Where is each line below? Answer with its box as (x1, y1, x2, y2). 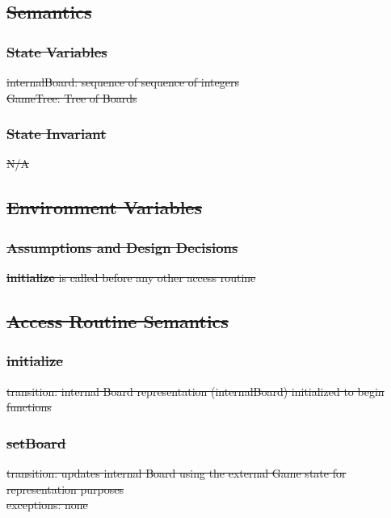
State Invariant (6, 124, 107, 144)
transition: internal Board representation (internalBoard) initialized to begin (6, 382, 385, 399)
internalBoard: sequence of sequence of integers (6, 74, 239, 90)
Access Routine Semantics (6, 308, 229, 333)
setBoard (6, 432, 66, 453)
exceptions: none (6, 496, 88, 513)
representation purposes (6, 480, 124, 497)
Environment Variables (6, 195, 202, 220)
